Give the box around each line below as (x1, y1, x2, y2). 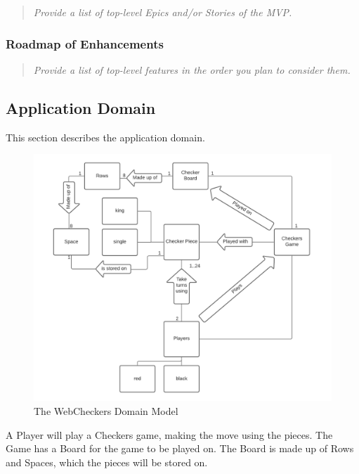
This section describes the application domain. (6, 129, 205, 144)
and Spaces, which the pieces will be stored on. (6, 454, 208, 469)
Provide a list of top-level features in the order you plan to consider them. (33, 62, 351, 77)
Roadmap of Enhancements (6, 34, 164, 52)
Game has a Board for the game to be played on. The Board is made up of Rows (6, 441, 354, 456)
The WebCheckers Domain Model (34, 403, 178, 418)
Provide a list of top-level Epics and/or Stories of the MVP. (33, 5, 292, 19)
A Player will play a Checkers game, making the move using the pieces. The (6, 427, 333, 442)
